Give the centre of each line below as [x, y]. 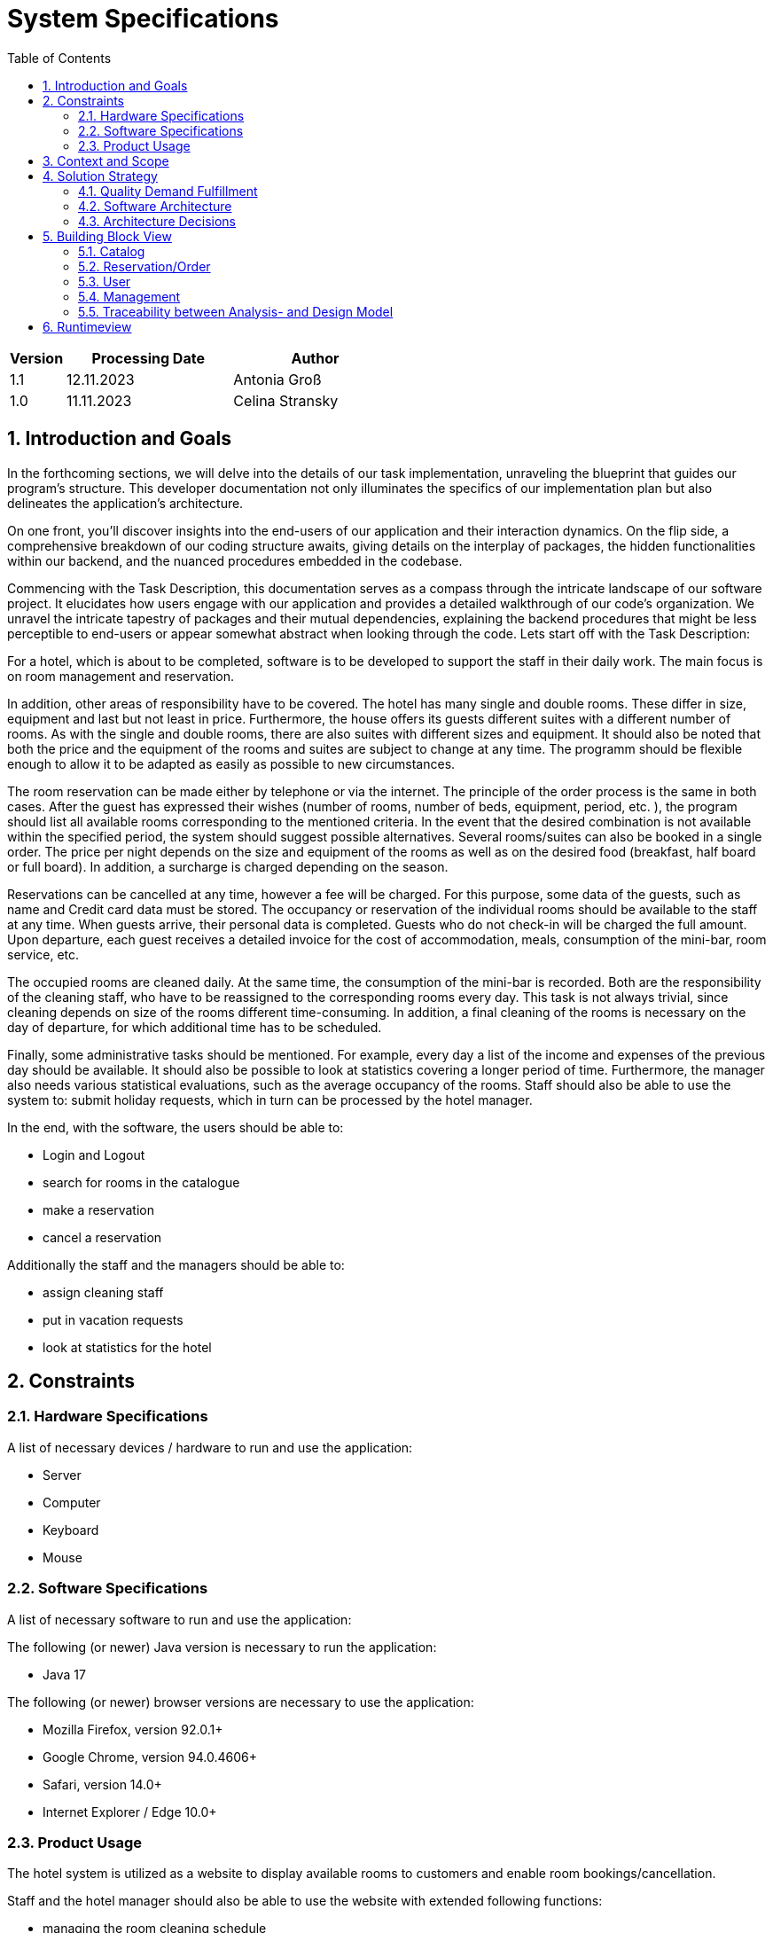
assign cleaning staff [103, 1292]
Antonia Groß [277, 379]
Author [315, 358]
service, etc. [43, 954]
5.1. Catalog [112, 251]
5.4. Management [129, 296]
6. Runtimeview [87, 326]
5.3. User [105, 281]
